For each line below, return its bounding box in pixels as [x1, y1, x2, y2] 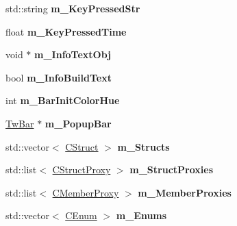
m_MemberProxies [138, 185, 232, 199]
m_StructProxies [129, 162, 214, 177]
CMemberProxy [52, 185, 119, 199]
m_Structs [117, 139, 170, 153]
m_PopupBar [45, 116, 112, 130]
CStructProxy [52, 162, 111, 177]
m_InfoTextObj [34, 47, 112, 62]
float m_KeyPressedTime [5, 24, 127, 38]
